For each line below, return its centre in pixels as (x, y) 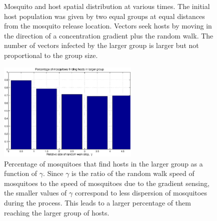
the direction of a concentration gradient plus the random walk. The (109, 35)
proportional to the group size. (51, 55)
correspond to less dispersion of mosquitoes (141, 193)
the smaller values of (35, 193)
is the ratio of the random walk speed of (133, 173)
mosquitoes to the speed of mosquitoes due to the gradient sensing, (107, 183)
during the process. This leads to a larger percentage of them (97, 203)
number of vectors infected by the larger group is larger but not (101, 45)
